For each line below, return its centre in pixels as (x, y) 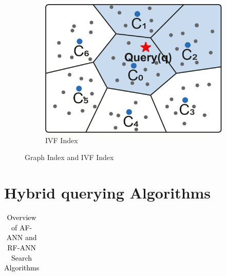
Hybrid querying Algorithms (108, 193)
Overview (22, 217)
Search (22, 257)
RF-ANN (22, 247)
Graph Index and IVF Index (69, 157)
